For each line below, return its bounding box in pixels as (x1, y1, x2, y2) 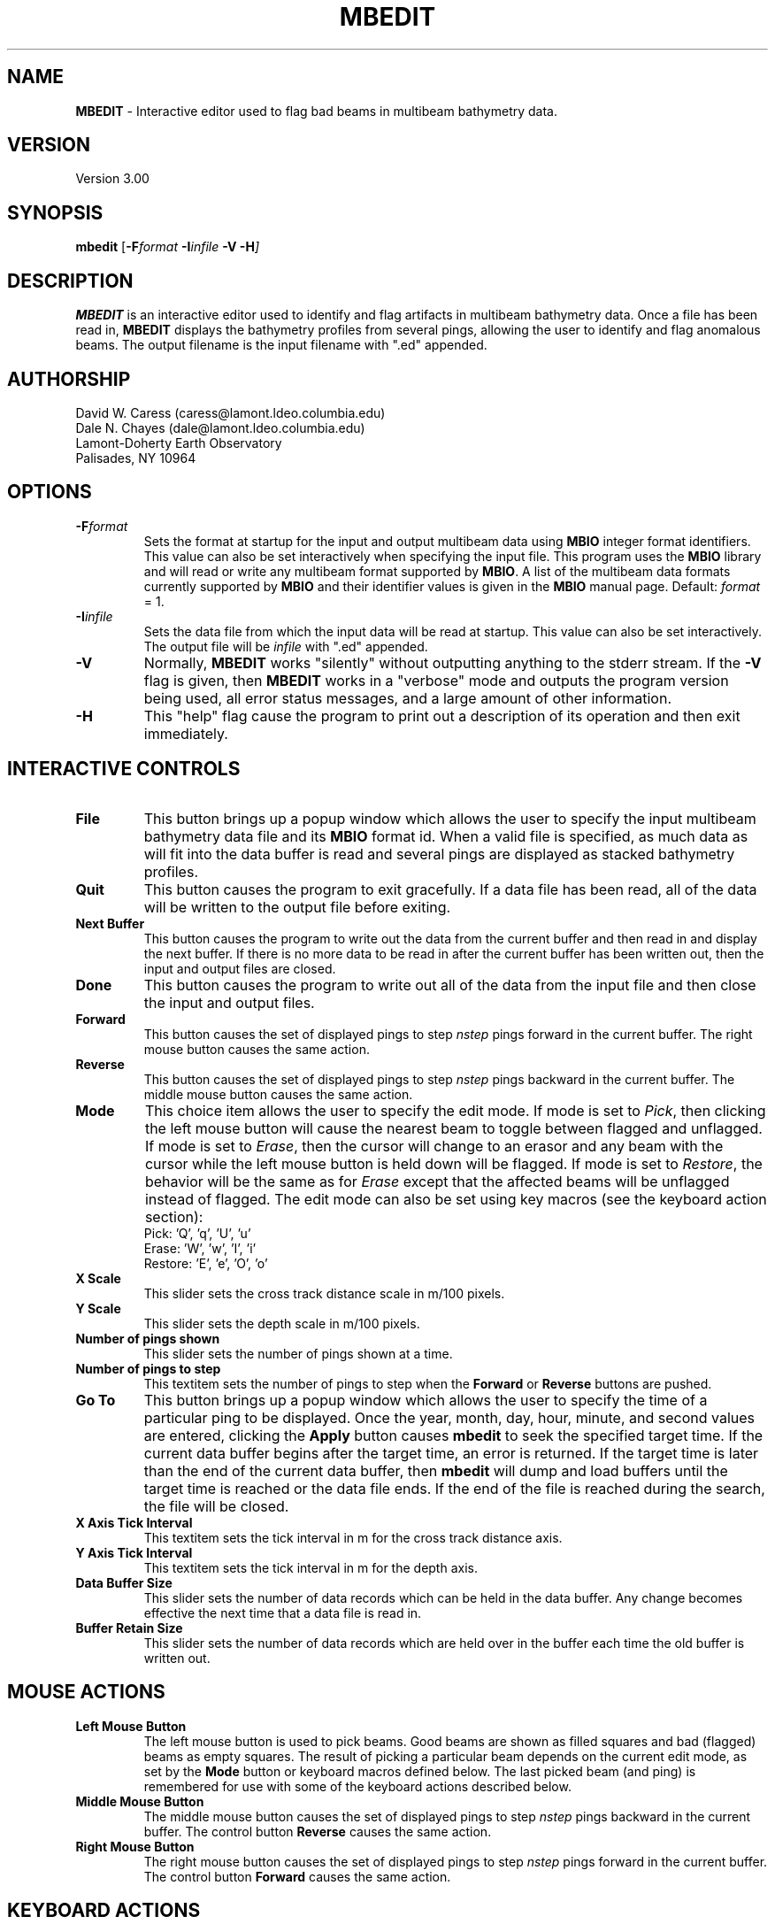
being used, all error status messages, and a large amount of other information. (143, 689, 671, 707)
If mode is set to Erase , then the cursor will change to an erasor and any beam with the (144, 1136, 724, 1155)
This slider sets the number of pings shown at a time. (143, 1345, 453, 1361)
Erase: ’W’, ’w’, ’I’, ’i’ (143, 1240, 257, 1256)
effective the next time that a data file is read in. (143, 1605, 422, 1620)
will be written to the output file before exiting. (143, 897, 451, 916)
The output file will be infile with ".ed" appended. (143, 638, 428, 654)
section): (144, 1207, 203, 1226)
